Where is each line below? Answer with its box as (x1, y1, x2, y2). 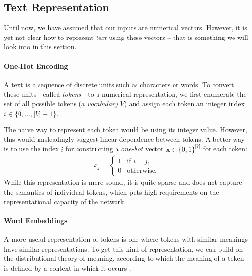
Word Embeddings (4, 215, 68, 225)
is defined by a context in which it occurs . (4, 262, 131, 273)
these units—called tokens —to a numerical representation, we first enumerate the (4, 89, 247, 99)
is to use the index (4, 143, 59, 154)
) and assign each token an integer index (124, 98, 245, 108)
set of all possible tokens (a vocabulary (4, 98, 118, 108)
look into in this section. (4, 41, 77, 52)
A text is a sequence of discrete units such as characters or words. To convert (4, 79, 234, 89)
